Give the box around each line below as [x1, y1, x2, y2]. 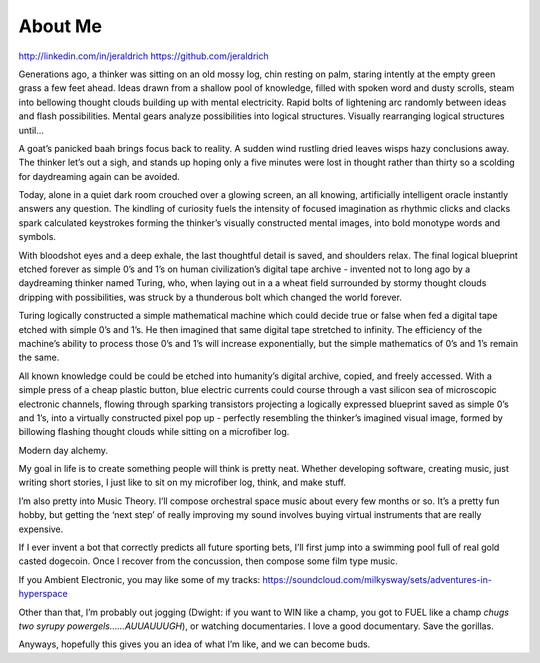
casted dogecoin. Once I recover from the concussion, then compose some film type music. [18, 555, 399, 567]
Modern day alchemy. [18, 444, 109, 456]
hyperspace [18, 588, 69, 600]
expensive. [18, 523, 64, 535]
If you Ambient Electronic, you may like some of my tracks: [18, 573, 261, 585]
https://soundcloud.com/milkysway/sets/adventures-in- [262, 573, 492, 585]
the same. [18, 351, 60, 364]
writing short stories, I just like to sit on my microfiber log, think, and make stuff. [18, 476, 347, 489]
